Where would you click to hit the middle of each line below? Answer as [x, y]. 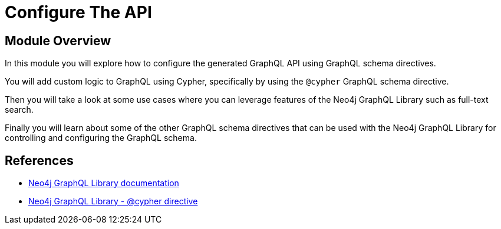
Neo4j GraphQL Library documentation [104, 183]
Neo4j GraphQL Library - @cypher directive [113, 201]
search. [19, 110]
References [39, 160]
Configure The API [78, 12]
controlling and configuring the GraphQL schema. [101, 138]
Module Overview [58, 41]
